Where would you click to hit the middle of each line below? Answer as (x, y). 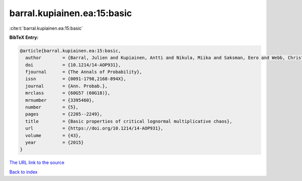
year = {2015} (55, 142)
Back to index (23, 172)
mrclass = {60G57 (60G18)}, (68, 93)
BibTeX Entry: (24, 37)
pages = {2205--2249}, (64, 114)
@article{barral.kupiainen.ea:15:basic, (70, 51)
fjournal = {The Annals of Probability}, (84, 72)
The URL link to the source (37, 163)
